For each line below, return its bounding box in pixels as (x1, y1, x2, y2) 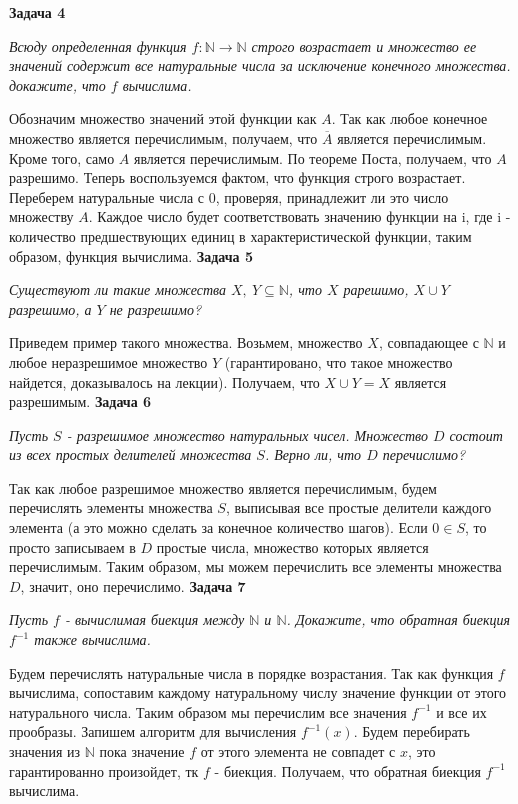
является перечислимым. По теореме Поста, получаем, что (133, 147, 492, 168)
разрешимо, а (9, 298, 92, 319)
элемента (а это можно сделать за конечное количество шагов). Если (9, 517, 428, 538)
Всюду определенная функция (9, 35, 187, 56)
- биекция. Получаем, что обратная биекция (214, 760, 481, 781)
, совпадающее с (378, 332, 479, 353)
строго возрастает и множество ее (251, 35, 477, 56)
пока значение (99, 741, 185, 761)
